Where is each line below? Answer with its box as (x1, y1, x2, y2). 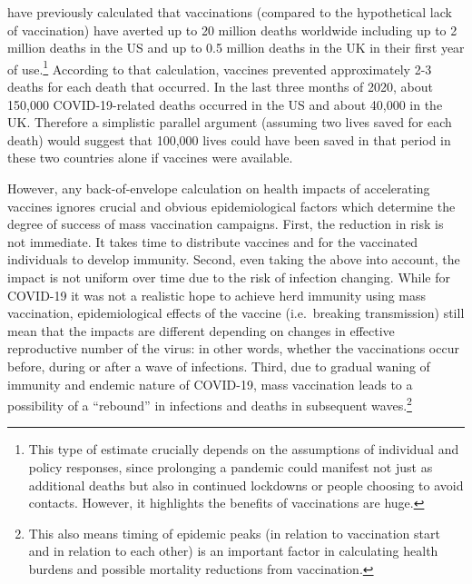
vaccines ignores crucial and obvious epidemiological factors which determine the (7, 196, 456, 215)
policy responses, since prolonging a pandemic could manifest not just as (28, 457, 433, 476)
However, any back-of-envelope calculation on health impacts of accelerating (7, 179, 430, 197)
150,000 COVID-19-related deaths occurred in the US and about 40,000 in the (7, 94, 443, 114)
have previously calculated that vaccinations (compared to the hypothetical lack (7, 3, 452, 21)
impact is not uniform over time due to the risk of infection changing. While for (7, 267, 450, 286)
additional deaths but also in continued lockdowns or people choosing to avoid (28, 475, 464, 494)
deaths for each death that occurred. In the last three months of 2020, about (7, 77, 433, 96)
